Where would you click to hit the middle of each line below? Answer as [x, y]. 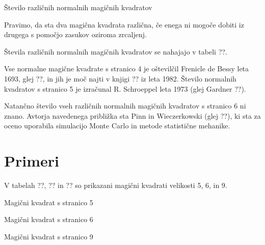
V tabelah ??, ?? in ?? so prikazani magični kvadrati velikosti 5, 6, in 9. [116, 185]
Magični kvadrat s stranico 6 [49, 219]
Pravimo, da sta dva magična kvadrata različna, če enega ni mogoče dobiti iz [124, 24]
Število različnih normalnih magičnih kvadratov [78, 7]
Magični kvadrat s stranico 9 [49, 236]
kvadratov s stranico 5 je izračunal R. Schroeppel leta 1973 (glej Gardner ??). [125, 88]
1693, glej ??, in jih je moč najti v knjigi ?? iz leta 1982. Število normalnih [120, 78]
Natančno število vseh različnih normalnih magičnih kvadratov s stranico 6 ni [125, 106]
